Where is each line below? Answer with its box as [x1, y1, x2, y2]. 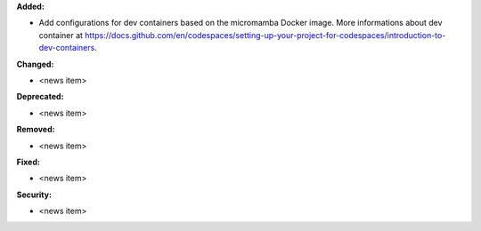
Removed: [16, 124, 55, 135]
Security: [16, 189, 53, 200]
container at [38, 29, 84, 40]
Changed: [16, 59, 54, 69]
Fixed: [16, 156, 40, 167]
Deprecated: [16, 92, 64, 102]
